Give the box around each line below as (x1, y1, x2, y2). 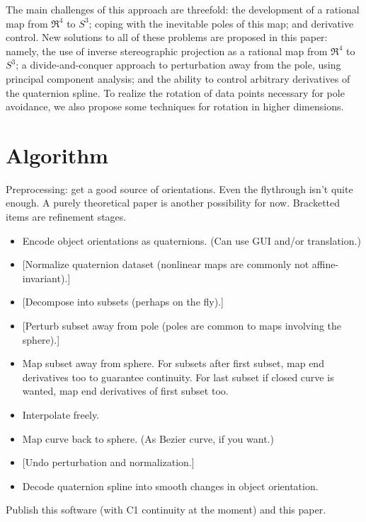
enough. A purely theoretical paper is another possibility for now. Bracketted (6, 195, 341, 210)
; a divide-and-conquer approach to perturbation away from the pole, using (16, 57, 341, 72)
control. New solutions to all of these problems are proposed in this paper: (6, 30, 328, 45)
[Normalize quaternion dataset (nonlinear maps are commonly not (22, 257, 309, 272)
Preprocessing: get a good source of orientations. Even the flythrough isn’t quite (6, 181, 353, 196)
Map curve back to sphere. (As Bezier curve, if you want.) (22, 431, 274, 446)
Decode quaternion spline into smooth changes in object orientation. (22, 478, 319, 493)
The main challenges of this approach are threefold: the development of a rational (6, 2, 360, 16)
